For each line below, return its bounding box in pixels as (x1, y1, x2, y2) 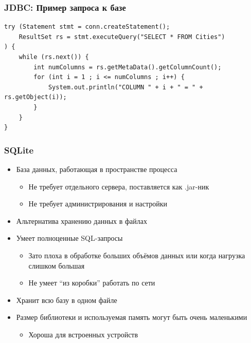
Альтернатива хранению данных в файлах (16, 215, 147, 226)
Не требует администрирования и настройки (28, 198, 168, 209)
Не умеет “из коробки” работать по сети (28, 277, 155, 288)
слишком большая (28, 260, 85, 271)
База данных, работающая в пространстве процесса (16, 163, 177, 174)
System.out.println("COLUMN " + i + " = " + (48, 83, 203, 91)
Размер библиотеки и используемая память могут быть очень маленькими (16, 312, 247, 322)
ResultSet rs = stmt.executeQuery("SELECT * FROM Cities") (19, 33, 225, 41)
